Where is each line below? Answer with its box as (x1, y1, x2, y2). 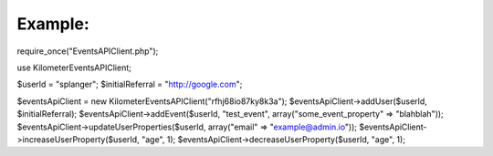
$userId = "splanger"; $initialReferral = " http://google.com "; (16, 78, 243, 90)
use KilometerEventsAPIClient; (16, 62, 131, 73)
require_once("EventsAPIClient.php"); (16, 46, 159, 57)
